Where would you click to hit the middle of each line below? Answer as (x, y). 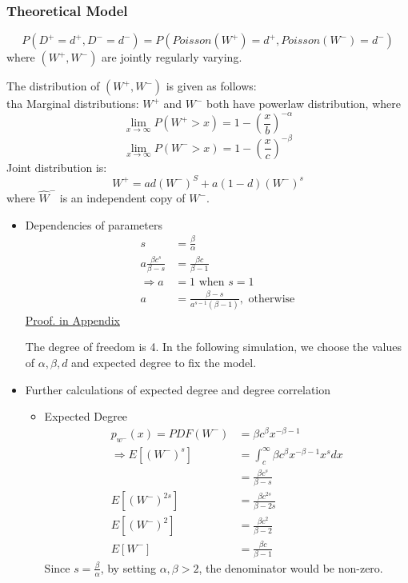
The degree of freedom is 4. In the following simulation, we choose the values (213, 347)
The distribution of (53, 86)
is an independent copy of (122, 198)
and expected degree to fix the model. (164, 363)
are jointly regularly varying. (172, 57)
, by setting (128, 567)
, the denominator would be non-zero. (291, 567)
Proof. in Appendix (72, 319)
